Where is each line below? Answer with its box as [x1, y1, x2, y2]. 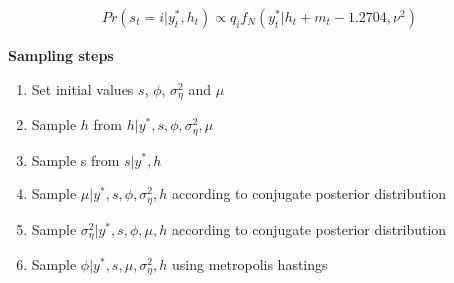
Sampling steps [8, 45, 114, 66]
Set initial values [31, 78, 134, 99]
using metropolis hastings [172, 254, 328, 275]
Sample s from [31, 149, 120, 170]
